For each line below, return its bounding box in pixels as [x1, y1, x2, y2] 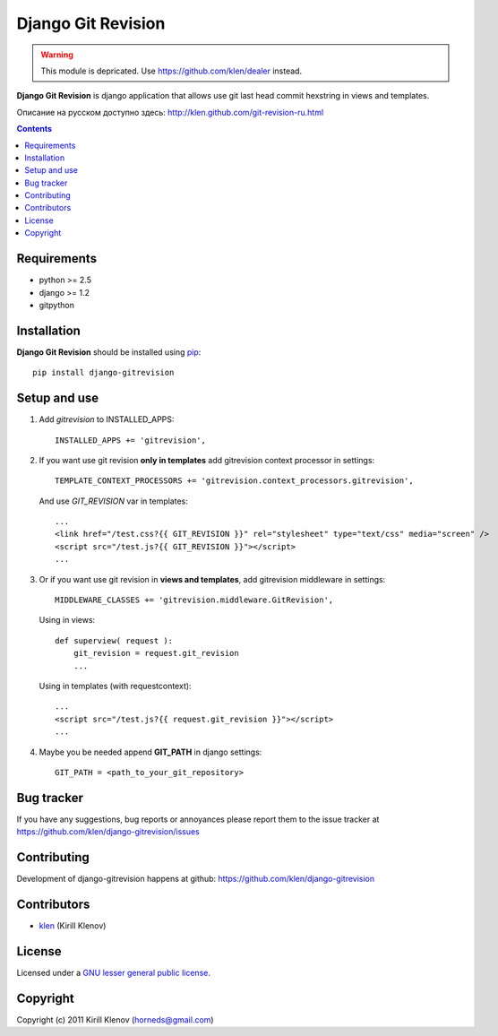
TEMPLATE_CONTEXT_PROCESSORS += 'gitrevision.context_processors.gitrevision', [55, 476, 414, 486]
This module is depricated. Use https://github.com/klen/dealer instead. [40, 65, 303, 76]
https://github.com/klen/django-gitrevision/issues [16, 826, 201, 837]
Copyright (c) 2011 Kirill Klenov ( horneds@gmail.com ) [16, 1014, 214, 1025]
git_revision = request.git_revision [73, 648, 239, 659]
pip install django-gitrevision [32, 367, 175, 378]
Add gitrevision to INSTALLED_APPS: [39, 414, 175, 425]
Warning [40, 49, 73, 60]
